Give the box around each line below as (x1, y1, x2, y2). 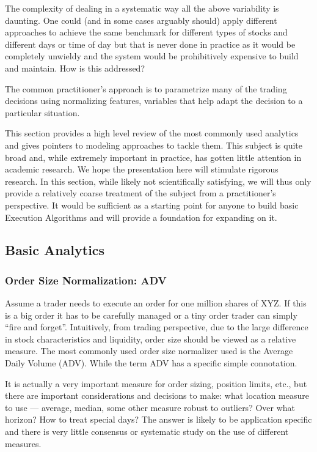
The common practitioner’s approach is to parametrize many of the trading (5, 82, 287, 95)
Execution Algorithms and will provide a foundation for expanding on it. (5, 210, 277, 223)
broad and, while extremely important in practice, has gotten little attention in (5, 150, 302, 163)
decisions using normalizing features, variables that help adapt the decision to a (5, 94, 303, 107)
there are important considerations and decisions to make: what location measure (5, 389, 309, 402)
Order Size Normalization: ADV (5, 272, 167, 287)
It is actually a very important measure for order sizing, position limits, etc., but (5, 377, 307, 390)
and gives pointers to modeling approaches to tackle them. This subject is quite (5, 138, 303, 151)
